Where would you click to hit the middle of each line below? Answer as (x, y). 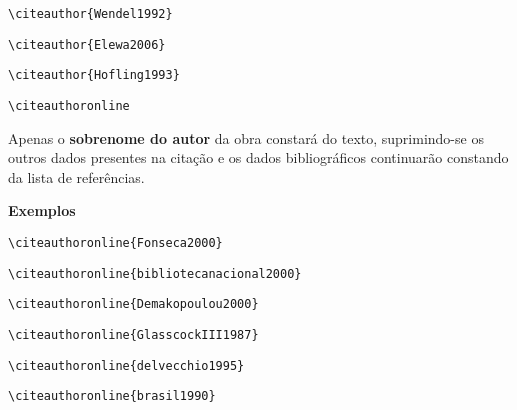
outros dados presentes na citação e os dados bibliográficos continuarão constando (258, 157)
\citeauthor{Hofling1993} (94, 75)
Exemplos (42, 210)
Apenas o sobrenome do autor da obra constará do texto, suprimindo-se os (246, 137)
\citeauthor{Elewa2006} (87, 44)
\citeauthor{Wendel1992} (90, 14)
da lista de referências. (76, 176)
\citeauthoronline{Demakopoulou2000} (133, 304)
